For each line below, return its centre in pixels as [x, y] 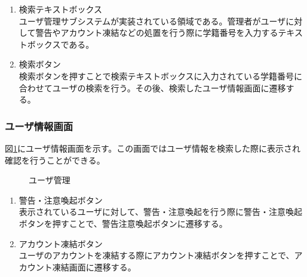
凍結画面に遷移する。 [94, 267]
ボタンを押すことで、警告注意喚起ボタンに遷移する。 [123, 223]
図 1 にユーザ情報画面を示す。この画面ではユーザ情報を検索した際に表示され [153, 148]
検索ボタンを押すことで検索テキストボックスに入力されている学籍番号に [161, 76]
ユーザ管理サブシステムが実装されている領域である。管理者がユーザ [152, 21]
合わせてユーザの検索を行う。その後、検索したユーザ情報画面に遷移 [152, 87]
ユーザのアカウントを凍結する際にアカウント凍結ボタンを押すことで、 [156, 255]
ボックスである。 [61, 44]
